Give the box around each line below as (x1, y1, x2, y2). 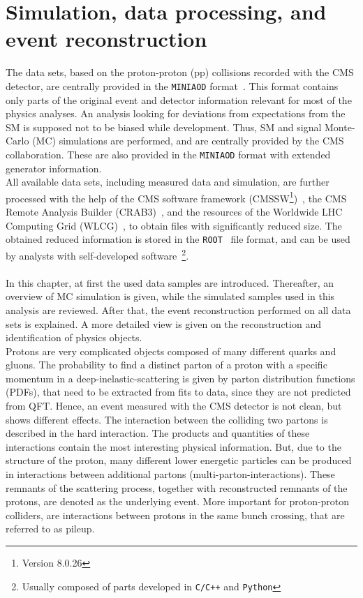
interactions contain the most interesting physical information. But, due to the (6, 439, 341, 454)
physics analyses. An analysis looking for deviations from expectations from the (6, 106, 346, 121)
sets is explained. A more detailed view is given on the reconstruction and (6, 316, 321, 331)
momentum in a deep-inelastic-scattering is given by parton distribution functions (6, 371, 355, 385)
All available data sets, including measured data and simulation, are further (6, 174, 329, 189)
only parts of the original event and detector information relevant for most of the (6, 92, 352, 107)
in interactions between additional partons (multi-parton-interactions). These (6, 467, 335, 481)
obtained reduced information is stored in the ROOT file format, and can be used (6, 232, 350, 246)
